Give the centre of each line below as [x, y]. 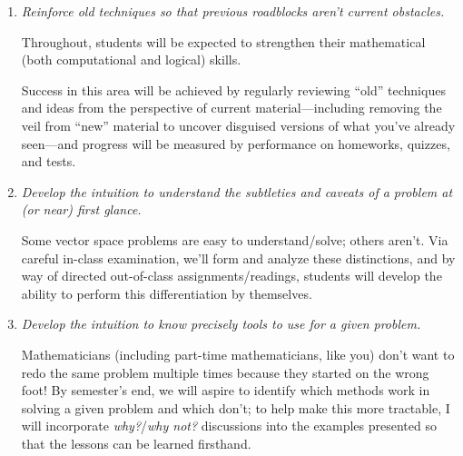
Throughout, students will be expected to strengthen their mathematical [223, 41]
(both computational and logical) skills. [131, 59]
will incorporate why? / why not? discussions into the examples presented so [229, 426]
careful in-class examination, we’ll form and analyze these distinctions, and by [238, 258]
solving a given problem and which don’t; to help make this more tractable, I [236, 407]
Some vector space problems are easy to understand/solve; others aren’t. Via [235, 239]
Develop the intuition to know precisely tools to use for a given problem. [221, 324]
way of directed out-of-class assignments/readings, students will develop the [231, 276]
